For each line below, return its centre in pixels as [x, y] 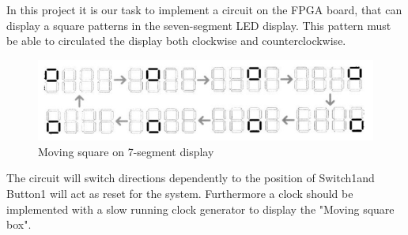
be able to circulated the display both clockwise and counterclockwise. [176, 41]
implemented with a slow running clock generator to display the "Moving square [200, 209]
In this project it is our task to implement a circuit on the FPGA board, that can [204, 9]
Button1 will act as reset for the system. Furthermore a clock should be [180, 193]
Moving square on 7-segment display [126, 151]
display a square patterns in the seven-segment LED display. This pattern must [199, 25]
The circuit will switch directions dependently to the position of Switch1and [191, 178]
